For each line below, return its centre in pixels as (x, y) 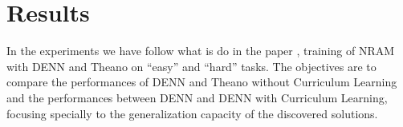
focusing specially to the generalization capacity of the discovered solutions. (192, 113)
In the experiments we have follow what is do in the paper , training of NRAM (201, 51)
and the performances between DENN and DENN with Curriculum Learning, (197, 97)
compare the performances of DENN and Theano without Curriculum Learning (202, 82)
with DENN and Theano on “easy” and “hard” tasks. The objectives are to (191, 66)
